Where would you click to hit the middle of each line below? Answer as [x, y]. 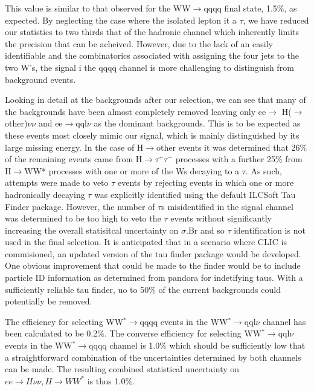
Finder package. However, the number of [80, 206]
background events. [40, 79]
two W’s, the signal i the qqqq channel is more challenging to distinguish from [149, 67]
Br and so [206, 230]
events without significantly [221, 218]
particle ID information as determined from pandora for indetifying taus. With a [154, 278]
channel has [284, 321]
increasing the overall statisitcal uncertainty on [92, 230]
